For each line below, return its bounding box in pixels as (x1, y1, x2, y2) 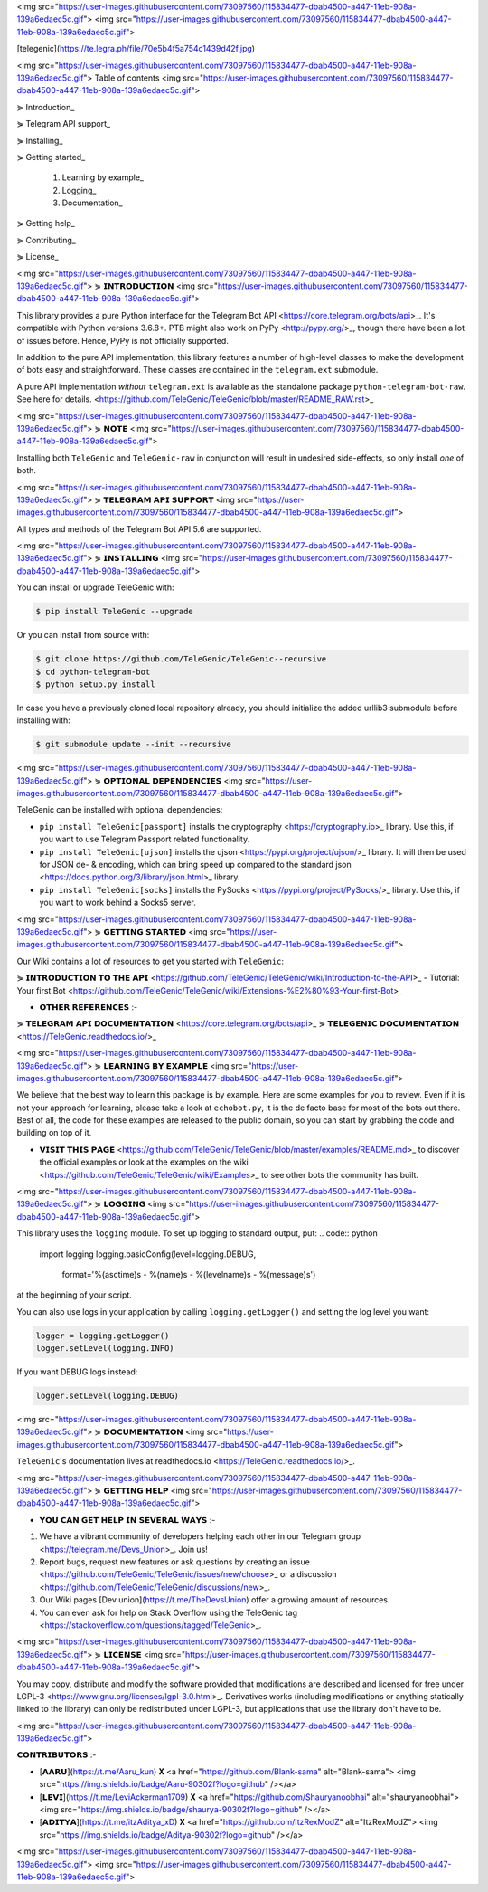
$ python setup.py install (35, 679, 155, 689)
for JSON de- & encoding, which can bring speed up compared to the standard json (39, 860, 352, 870)
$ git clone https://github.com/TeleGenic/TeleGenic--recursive (35, 654, 327, 664)
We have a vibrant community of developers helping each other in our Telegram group (39, 1531, 361, 1542)
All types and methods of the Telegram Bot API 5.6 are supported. (16, 523, 262, 534)
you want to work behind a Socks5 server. (39, 897, 196, 908)
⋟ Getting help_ (16, 218, 76, 229)
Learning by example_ (61, 172, 145, 183)
